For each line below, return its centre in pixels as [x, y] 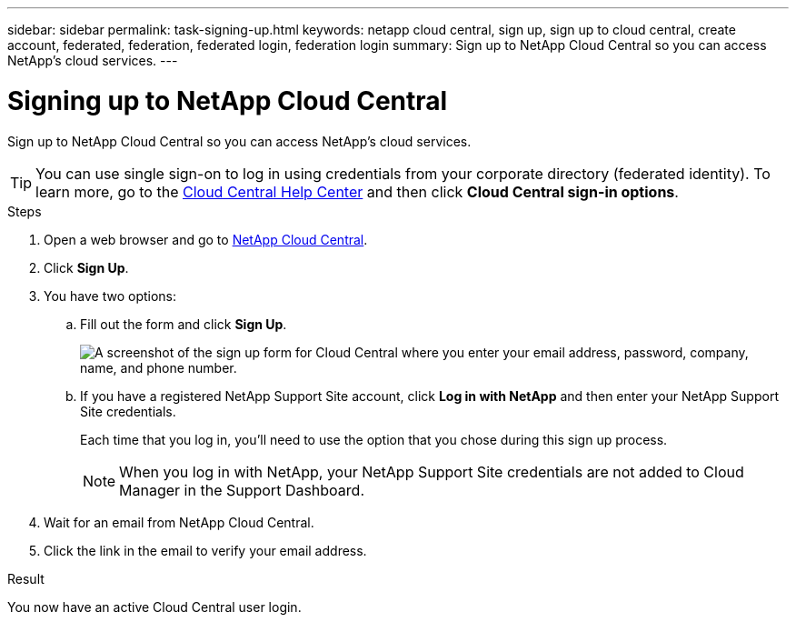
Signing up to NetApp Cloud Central [228, 100]
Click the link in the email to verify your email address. [205, 550]
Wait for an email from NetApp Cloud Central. [179, 522]
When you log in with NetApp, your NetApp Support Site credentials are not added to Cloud [432, 472]
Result [26, 578]
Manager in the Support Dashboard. [242, 490]
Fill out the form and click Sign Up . [184, 324]
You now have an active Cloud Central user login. [154, 607]
